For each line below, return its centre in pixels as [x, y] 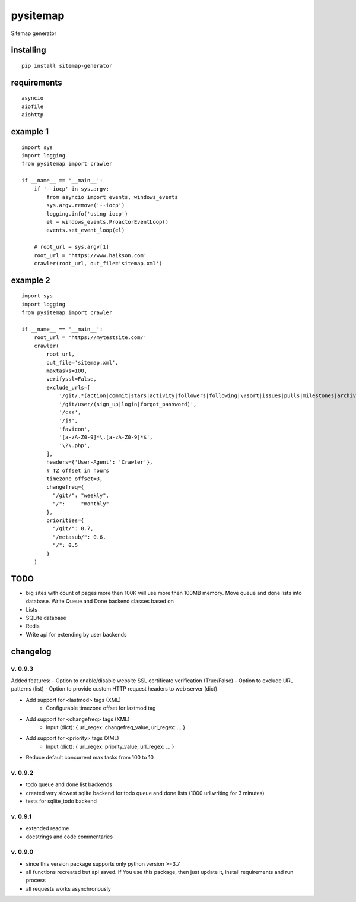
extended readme [47, 828]
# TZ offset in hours [78, 470]
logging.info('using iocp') [87, 213]
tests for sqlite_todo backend [61, 801]
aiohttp [33, 115]
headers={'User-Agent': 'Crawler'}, [100, 462]
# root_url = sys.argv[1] [71, 247]
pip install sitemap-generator [67, 66]
